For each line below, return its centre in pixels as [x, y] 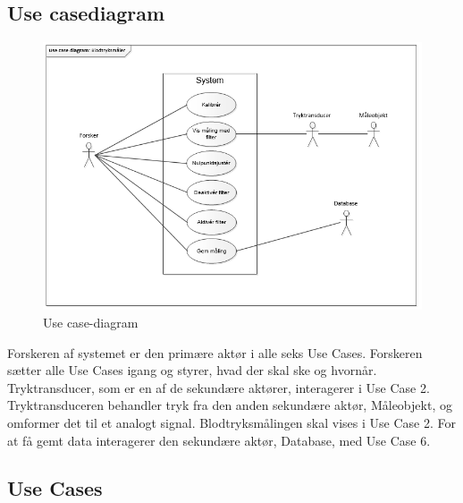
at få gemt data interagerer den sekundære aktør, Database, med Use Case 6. [219, 440]
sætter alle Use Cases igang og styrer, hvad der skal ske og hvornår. [192, 370]
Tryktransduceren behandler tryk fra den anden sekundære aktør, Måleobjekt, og [230, 405]
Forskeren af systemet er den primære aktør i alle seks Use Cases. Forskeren [215, 352]
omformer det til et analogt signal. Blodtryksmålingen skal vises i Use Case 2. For [231, 422]
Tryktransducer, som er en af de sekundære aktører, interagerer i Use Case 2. [219, 387]
